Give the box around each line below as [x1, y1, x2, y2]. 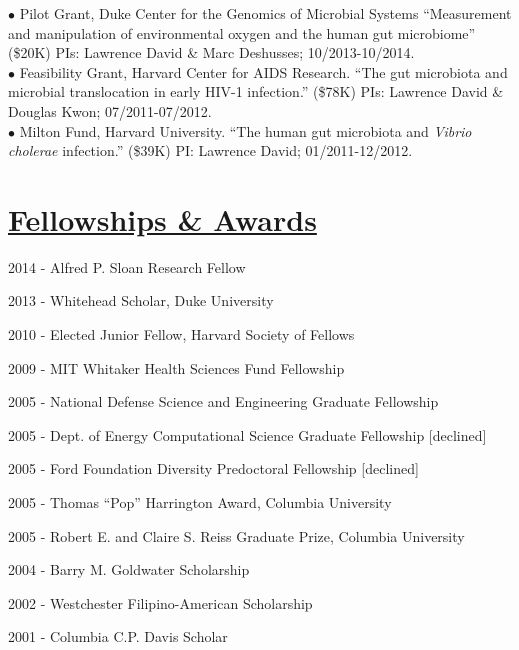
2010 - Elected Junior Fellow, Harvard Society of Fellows [8, 324, 355, 345]
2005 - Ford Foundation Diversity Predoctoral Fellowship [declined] [8, 458, 419, 479]
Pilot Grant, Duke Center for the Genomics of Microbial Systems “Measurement [19, 3, 512, 23]
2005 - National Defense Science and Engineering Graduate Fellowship [8, 391, 439, 412]
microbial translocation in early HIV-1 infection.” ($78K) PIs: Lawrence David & [8, 81, 504, 102]
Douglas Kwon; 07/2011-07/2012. [8, 100, 212, 121]
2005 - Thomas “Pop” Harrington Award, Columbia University [8, 492, 392, 513]
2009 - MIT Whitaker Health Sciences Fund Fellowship [8, 357, 345, 378]
